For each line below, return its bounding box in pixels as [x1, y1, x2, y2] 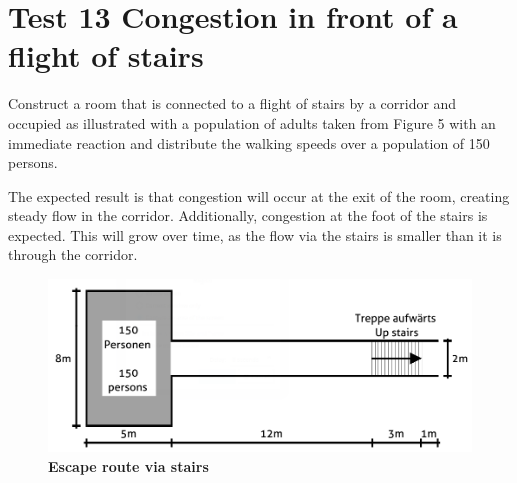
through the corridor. [8, 244, 138, 265]
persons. [8, 152, 58, 173]
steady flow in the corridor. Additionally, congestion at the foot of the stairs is [8, 205, 488, 226]
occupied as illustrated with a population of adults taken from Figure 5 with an [8, 112, 496, 133]
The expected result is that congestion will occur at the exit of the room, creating [8, 185, 510, 206]
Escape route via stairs [48, 455, 209, 476]
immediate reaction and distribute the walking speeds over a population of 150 [8, 132, 490, 153]
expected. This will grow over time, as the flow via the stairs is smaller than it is [8, 224, 502, 245]
